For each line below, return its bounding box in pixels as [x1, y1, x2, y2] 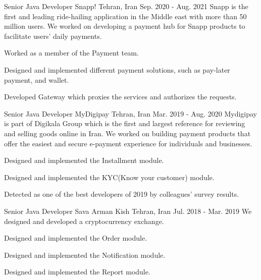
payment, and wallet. [4, 74, 69, 85]
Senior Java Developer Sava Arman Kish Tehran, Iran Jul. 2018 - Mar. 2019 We [4, 205, 252, 216]
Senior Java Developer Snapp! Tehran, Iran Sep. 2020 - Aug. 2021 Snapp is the [4, 1, 248, 11]
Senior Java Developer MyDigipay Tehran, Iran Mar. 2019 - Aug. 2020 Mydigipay [4, 108, 257, 119]
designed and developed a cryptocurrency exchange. [4, 215, 164, 226]
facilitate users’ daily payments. [4, 30, 102, 41]
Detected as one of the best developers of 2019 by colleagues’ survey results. [4, 189, 239, 199]
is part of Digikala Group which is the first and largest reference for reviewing [4, 118, 245, 129]
